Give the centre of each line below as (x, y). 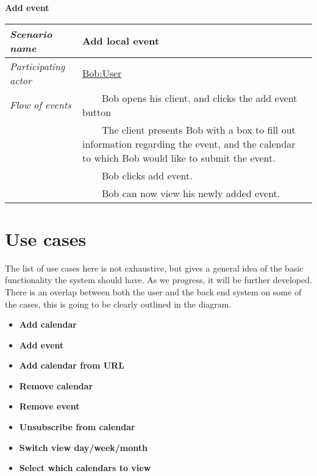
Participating (37, 66)
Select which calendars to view (85, 468)
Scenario (31, 34)
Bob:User (102, 73)
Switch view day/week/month (83, 447)
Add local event (121, 41)
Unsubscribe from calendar (77, 427)
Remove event (49, 406)
